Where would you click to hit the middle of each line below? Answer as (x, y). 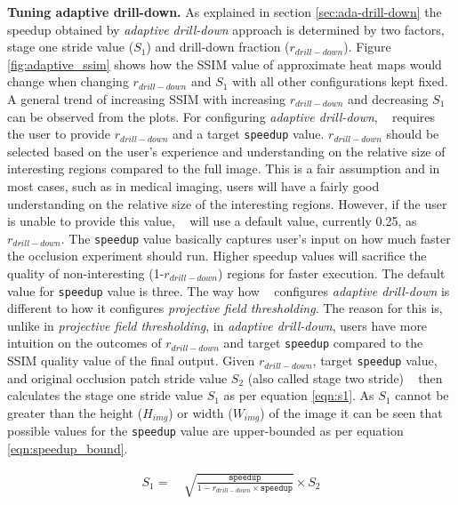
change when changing (68, 81)
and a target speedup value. (249, 134)
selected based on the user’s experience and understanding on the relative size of (226, 151)
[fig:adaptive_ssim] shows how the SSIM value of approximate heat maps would (225, 64)
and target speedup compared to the (323, 343)
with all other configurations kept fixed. (340, 81)
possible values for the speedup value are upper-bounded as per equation (205, 431)
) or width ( (201, 412)
